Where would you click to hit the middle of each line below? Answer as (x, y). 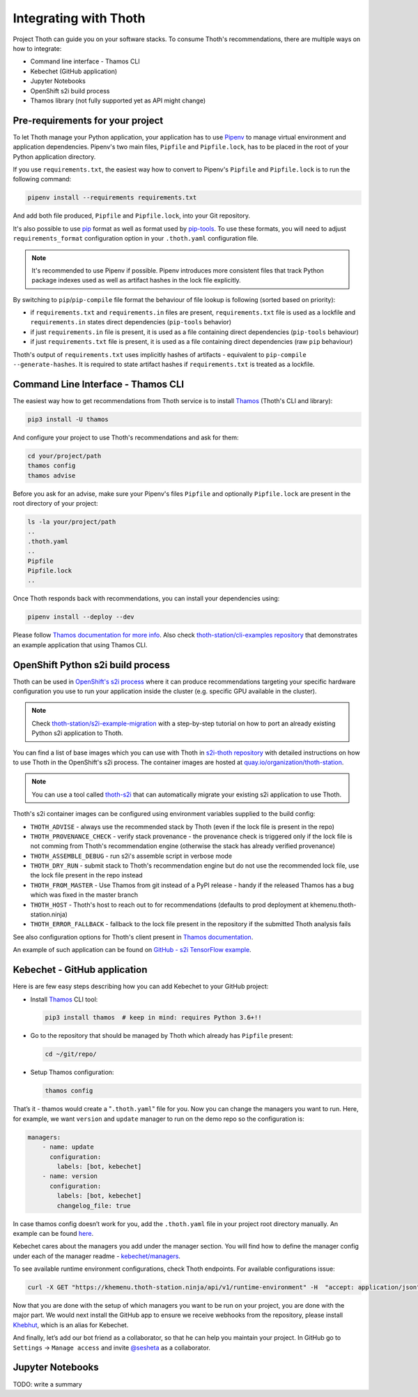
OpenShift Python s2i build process (92, 665)
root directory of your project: (55, 504)
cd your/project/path (64, 456)
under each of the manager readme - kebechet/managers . (97, 1256)
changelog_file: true (94, 1206)
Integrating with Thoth (79, 18)
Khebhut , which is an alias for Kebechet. (71, 1324)
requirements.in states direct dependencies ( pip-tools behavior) (131, 322)
